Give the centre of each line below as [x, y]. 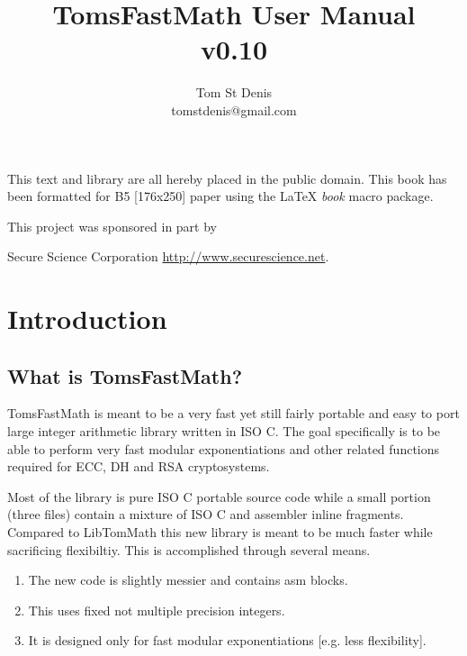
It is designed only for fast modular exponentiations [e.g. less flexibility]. [227, 640]
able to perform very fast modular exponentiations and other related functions [224, 448]
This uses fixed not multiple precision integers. [157, 610]
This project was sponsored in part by [112, 226]
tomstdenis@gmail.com [234, 109]
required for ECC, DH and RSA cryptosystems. [139, 466]
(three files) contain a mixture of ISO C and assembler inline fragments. [206, 514]
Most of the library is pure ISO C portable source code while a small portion [219, 496]
